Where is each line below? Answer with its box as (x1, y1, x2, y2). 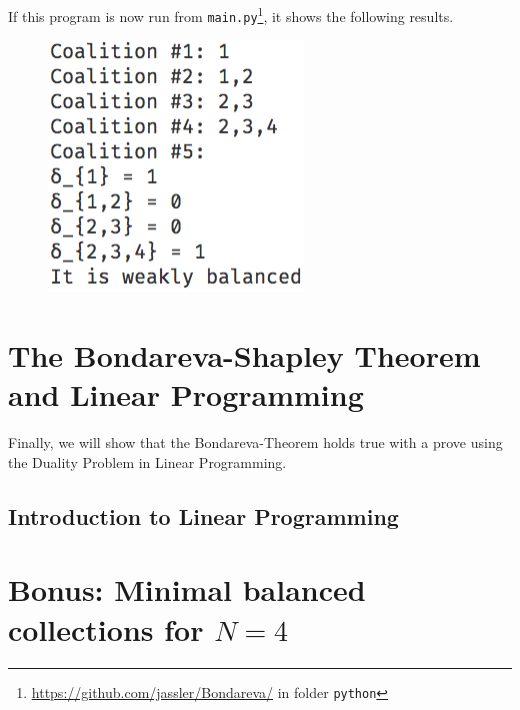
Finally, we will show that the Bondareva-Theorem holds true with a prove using (8, 432, 503, 453)
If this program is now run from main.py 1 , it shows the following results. (8, 3, 454, 26)
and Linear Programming (8, 374, 364, 415)
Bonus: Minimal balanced (8, 569, 366, 610)
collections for (8, 608, 204, 649)
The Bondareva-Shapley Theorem (8, 335, 481, 376)
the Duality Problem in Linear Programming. (8, 451, 287, 472)
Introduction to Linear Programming (8, 500, 399, 531)
